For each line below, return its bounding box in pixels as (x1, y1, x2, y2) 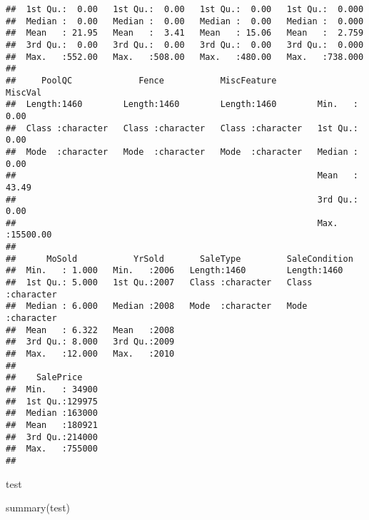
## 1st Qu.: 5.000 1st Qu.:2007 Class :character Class (6, 277, 313, 288)
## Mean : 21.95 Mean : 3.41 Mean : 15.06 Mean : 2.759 (6, 28, 364, 39)
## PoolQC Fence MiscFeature (6, 75, 277, 86)
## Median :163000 (6, 408, 98, 419)
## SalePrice (6, 372, 83, 383)
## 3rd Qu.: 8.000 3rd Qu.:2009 (6, 337, 175, 347)
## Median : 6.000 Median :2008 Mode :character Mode (6, 301, 308, 312)
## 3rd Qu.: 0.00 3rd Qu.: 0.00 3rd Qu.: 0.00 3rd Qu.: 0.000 (6, 39, 364, 50)
